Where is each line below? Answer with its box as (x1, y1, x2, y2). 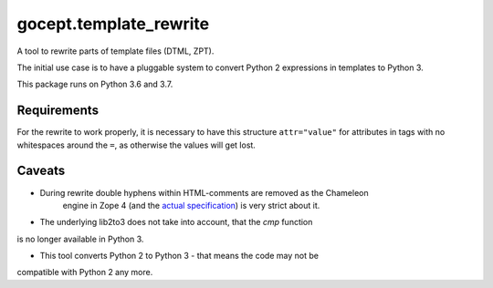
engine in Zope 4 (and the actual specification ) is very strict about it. (62, 200, 320, 211)
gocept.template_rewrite (16, 14, 210, 34)
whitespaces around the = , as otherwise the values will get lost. (16, 139, 256, 150)
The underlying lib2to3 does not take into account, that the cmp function (39, 217, 313, 228)
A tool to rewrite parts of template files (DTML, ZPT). (16, 46, 215, 57)
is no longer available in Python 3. (16, 233, 144, 244)
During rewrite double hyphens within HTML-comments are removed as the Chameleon (39, 187, 369, 198)
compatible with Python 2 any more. (16, 267, 153, 278)
